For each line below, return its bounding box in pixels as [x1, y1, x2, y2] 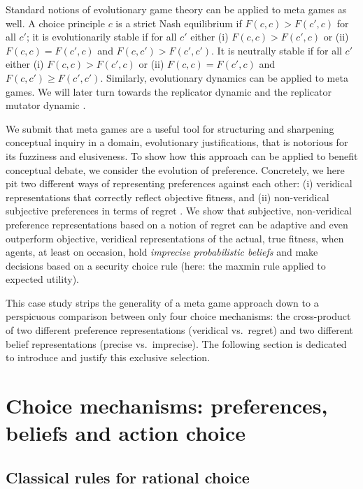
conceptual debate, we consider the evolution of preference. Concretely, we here [6, 162, 345, 177]
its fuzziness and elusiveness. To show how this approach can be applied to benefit [6, 148, 358, 163]
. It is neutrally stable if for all [211, 43, 342, 57]
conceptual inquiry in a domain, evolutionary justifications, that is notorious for [6, 135, 348, 149]
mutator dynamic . [6, 98, 86, 112]
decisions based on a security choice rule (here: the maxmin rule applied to [6, 258, 326, 272]
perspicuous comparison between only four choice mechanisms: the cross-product [6, 309, 351, 323]
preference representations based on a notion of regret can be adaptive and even [6, 217, 348, 231]
